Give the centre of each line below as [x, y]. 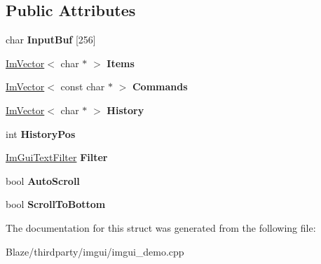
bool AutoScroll [43, 180]
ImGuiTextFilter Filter [57, 157]
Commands [160, 86]
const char [83, 86]
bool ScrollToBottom [56, 204]
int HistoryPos [41, 133]
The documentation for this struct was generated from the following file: [161, 227]
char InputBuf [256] [51, 40]
